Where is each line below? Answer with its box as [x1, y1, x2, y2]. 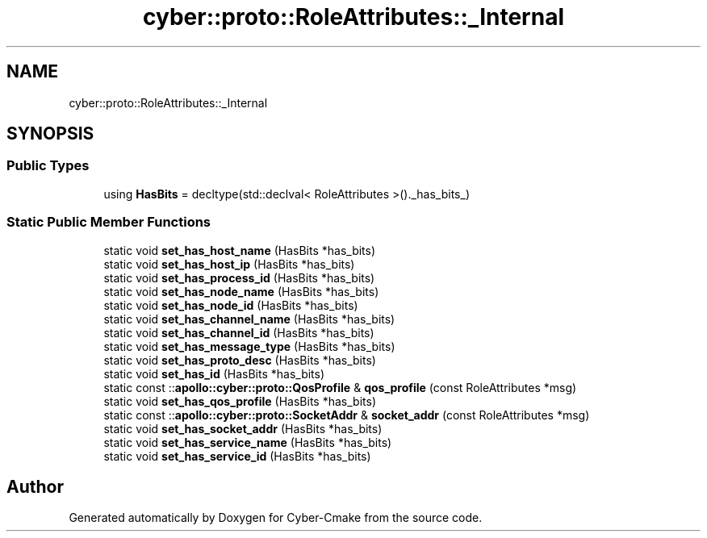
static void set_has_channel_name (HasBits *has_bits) [103, 311, 395, 326]
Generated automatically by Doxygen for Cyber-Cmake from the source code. [69, 511, 483, 525]
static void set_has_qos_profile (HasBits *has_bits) [103, 394, 376, 408]
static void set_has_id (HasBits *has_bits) [103, 366, 325, 381]
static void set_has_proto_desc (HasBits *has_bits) [103, 352, 376, 367]
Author [6, 476, 64, 497]
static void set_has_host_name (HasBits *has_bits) [103, 243, 376, 257]
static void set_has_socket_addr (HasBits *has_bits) [103, 421, 383, 436]
